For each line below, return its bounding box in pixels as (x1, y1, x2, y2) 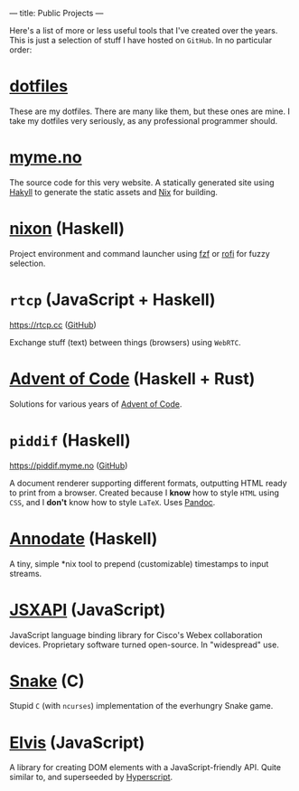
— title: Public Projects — (9, 8, 104, 18)
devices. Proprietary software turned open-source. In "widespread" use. (9, 639, 280, 650)
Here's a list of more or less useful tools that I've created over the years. (9, 25, 278, 35)
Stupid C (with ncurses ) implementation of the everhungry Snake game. (9, 701, 274, 711)
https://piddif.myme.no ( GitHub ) (9, 460, 128, 471)
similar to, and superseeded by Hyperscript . (9, 772, 173, 783)
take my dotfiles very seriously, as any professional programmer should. (9, 115, 278, 126)
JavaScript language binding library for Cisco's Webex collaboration (9, 629, 263, 640)
